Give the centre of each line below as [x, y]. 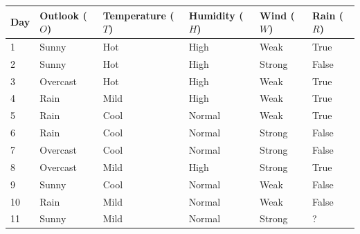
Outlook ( [63, 15]
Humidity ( [216, 15]
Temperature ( [138, 15]
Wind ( [277, 15]
